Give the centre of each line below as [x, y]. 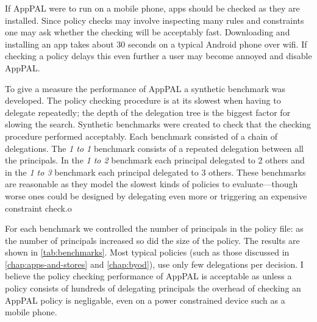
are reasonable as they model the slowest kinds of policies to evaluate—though [151, 184]
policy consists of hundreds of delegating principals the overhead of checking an [153, 288]
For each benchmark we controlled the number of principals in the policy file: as [154, 228]
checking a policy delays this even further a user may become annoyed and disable [158, 56]
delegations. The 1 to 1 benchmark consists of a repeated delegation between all [154, 148]
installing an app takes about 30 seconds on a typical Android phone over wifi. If [156, 44]
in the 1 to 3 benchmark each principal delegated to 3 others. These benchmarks [155, 172]
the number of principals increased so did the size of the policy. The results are [152, 240]
